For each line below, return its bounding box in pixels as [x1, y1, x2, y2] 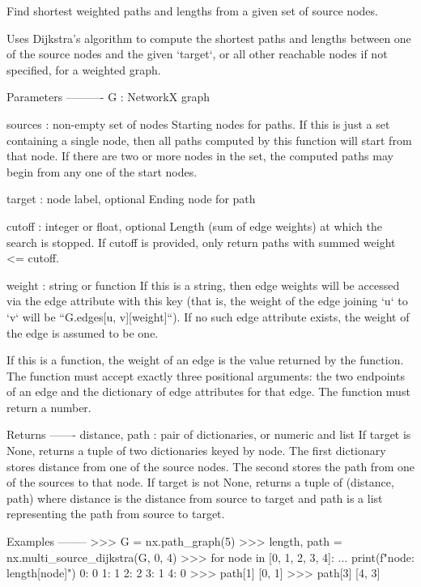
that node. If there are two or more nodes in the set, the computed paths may [6, 147, 393, 164]
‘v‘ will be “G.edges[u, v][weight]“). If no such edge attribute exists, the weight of [6, 308, 410, 325]
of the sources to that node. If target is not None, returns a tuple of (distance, [6, 474, 394, 491]
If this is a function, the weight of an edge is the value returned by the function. [6, 351, 404, 368]
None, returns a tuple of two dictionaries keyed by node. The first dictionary [6, 442, 386, 459]
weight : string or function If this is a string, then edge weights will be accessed [6, 276, 400, 293]
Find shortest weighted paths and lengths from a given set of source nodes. [6, 2, 378, 19]
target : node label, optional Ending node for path [6, 190, 256, 207]
